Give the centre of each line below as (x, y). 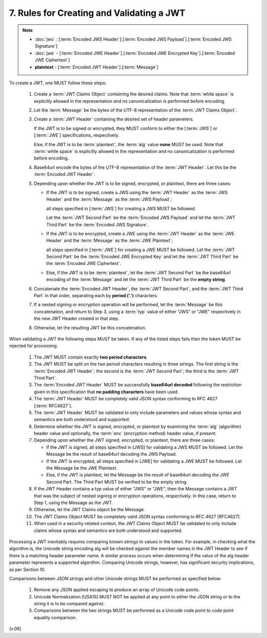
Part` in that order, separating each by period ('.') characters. (96, 296)
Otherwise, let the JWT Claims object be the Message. (89, 510)
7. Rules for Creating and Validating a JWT (97, 13)
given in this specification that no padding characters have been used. (106, 392)
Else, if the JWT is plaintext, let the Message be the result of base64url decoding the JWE (138, 475)
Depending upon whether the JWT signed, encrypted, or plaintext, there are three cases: (124, 440)
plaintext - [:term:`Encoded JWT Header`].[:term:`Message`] (97, 67)
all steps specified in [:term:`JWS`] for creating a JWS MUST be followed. (121, 209)
